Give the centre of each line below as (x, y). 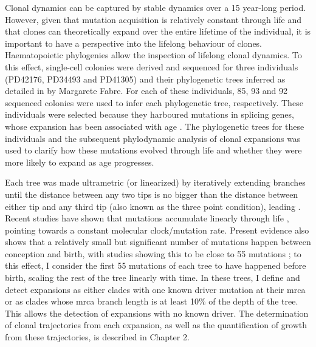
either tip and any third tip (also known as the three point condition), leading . (153, 206)
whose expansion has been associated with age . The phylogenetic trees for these (155, 126)
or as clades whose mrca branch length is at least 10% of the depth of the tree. (152, 301)
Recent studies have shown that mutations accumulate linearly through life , (147, 218)
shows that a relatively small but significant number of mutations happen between (158, 242)
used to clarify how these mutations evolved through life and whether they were (153, 150)
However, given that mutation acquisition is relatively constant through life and (153, 19)
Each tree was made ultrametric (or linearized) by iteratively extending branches (155, 182)
